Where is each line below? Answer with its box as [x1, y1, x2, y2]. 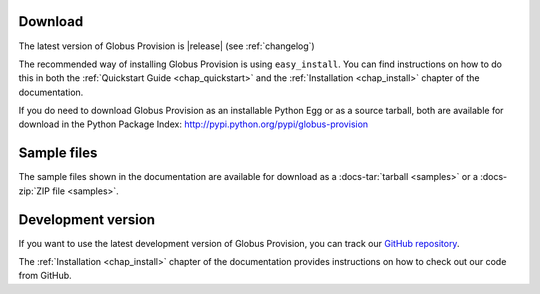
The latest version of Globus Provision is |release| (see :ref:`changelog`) [18, 40, 315, 52]
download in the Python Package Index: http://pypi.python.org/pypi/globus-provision [18, 118, 369, 130]
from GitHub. [18, 270, 72, 282]
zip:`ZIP [18, 185, 50, 197]
